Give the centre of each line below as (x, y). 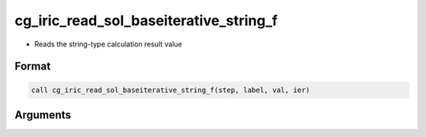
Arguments (43, 115)
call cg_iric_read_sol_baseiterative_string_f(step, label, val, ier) (171, 90)
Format (33, 67)
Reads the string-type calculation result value (108, 44)
